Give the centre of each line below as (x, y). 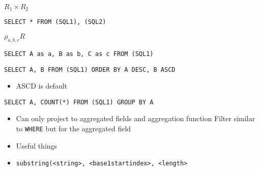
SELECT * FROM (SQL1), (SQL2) (55, 22)
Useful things (37, 145)
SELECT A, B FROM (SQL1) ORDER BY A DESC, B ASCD (90, 69)
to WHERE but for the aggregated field (74, 129)
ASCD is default (42, 86)
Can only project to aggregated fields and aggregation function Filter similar (135, 118)
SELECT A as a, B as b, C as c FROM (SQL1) (79, 54)
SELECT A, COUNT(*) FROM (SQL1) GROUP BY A (79, 102)
